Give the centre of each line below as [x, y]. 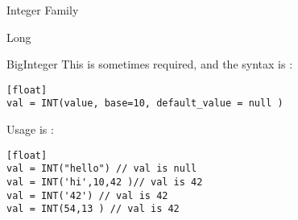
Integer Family [43, 10]
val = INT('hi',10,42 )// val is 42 [105, 182]
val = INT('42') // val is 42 [87, 195]
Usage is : [30, 129]
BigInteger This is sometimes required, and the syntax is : [150, 64]
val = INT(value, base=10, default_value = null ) [145, 104]
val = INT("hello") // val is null [102, 169]
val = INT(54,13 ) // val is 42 [93, 209]
